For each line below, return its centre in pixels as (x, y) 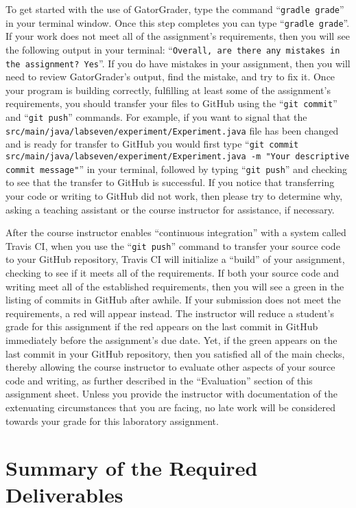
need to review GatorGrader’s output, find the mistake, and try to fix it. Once (170, 77)
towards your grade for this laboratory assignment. (112, 420)
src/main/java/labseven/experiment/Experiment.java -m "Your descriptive (178, 157)
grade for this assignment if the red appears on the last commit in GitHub (162, 326)
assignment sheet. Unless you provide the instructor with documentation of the (171, 394)
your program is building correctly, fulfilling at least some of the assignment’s (168, 90)
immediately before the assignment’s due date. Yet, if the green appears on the (171, 339)
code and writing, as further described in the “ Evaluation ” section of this (159, 380)
